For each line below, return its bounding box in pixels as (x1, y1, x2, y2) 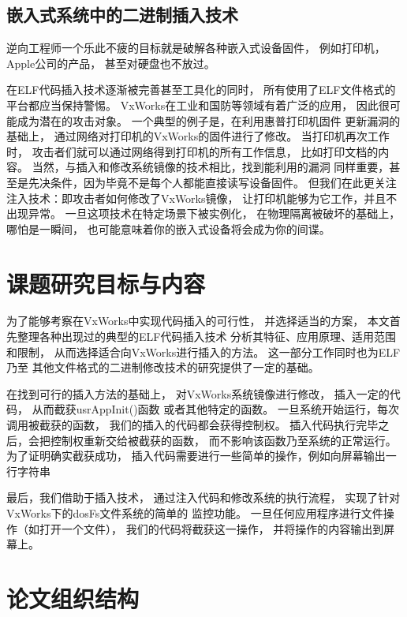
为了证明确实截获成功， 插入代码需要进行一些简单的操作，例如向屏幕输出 (6, 447, 386, 464)
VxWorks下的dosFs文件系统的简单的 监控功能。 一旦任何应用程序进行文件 (6, 504, 383, 521)
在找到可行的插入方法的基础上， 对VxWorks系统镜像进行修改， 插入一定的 (6, 385, 390, 402)
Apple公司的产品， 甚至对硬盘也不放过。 (6, 54, 215, 71)
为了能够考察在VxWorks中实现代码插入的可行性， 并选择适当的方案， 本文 (6, 312, 390, 329)
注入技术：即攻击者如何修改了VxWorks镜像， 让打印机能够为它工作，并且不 (6, 189, 398, 206)
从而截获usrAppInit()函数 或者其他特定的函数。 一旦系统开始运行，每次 (32, 401, 399, 417)
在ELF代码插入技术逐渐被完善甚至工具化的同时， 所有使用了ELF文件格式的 (6, 81, 396, 98)
